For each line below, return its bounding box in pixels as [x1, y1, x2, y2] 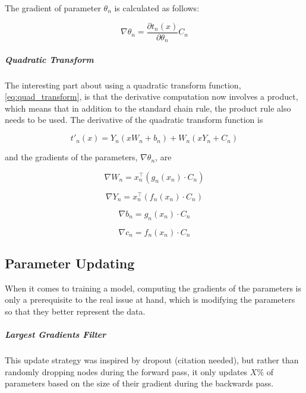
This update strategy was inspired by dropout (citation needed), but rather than [5, 354, 299, 366]
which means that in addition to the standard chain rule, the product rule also [5, 102, 291, 114]
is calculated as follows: [114, 2, 200, 14]
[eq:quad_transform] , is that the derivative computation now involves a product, [5, 90, 298, 103]
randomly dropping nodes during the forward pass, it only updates [5, 365, 248, 378]
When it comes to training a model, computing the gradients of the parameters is [5, 281, 301, 294]
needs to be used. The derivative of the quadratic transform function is [5, 113, 263, 126]
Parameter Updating [5, 253, 135, 272]
